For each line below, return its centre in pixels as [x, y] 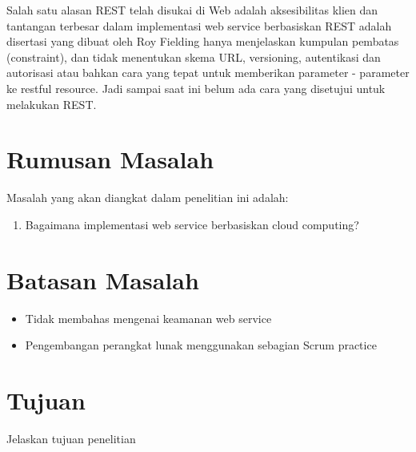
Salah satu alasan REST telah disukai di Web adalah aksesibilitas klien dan [192, 10]
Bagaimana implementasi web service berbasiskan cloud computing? [192, 224]
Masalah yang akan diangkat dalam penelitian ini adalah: [148, 198]
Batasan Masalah [103, 279]
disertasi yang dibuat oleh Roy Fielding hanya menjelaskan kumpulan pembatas [203, 41]
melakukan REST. [52, 104]
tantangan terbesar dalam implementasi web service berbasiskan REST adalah [199, 25]
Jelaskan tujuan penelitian [71, 438]
